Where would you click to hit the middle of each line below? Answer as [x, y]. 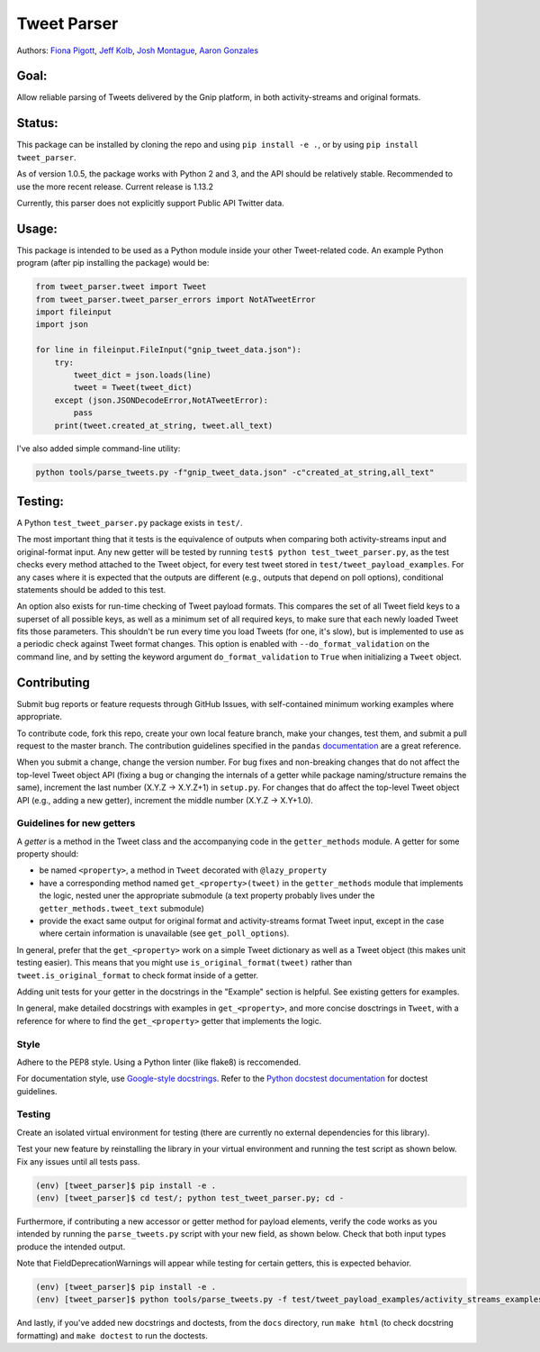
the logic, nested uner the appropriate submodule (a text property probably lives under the [207, 895]
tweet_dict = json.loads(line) [142, 375]
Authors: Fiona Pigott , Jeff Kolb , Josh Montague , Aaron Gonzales [138, 50]
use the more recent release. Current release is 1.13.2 [115, 186]
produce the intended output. [71, 1247]
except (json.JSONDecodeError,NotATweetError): [162, 400]
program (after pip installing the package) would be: [113, 263]
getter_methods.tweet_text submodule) [121, 908]
